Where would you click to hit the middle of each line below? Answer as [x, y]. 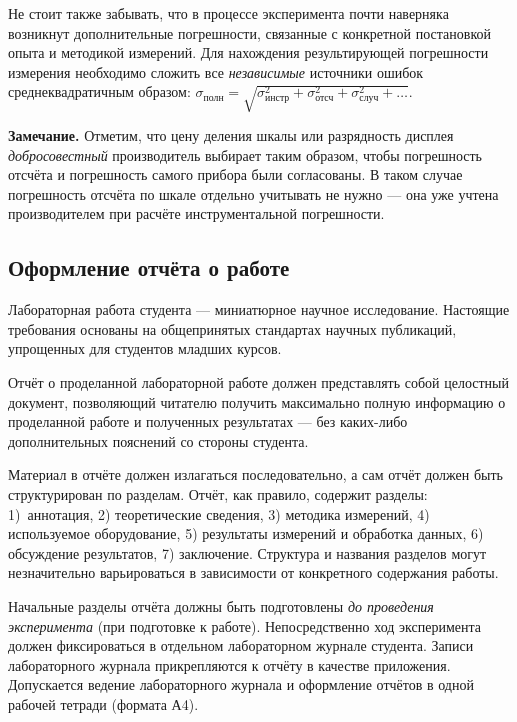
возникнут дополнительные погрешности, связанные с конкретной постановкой [250, 32]
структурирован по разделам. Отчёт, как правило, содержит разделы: [218, 494]
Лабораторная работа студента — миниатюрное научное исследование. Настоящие [259, 309]
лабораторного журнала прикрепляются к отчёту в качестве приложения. [229, 664]
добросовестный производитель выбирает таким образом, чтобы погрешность [245, 154]
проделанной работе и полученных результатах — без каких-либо [208, 421]
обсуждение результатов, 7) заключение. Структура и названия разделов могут [247, 552]
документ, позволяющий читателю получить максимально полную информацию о [257, 401]
